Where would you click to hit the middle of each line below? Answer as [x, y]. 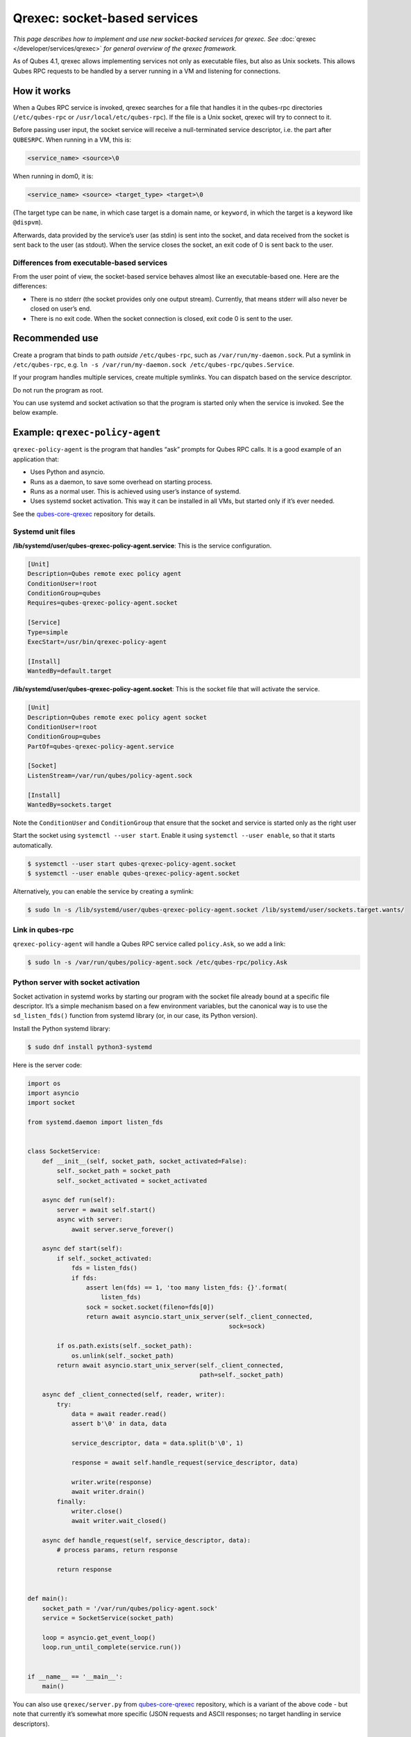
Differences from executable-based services [90, 263]
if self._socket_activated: [104, 1258]
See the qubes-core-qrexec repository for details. [84, 513]
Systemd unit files [44, 532]
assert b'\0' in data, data [119, 1424]
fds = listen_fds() [104, 1268]
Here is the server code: [48, 1065]
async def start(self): [82, 1249]
